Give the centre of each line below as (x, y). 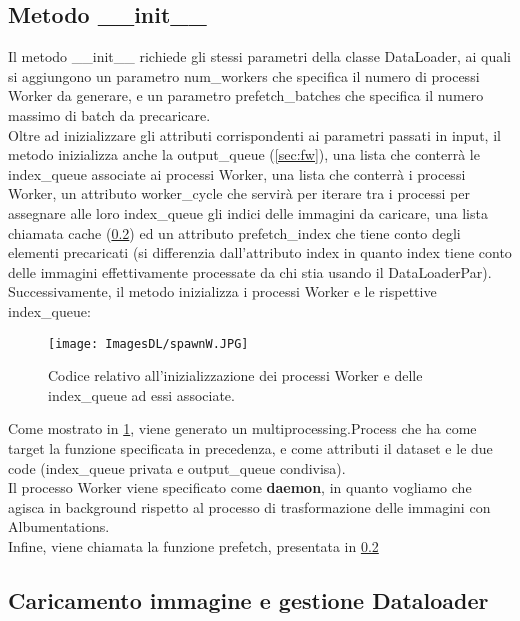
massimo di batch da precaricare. (109, 114)
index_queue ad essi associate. (141, 394)
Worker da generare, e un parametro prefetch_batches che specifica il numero (246, 95)
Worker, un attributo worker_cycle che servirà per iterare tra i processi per (239, 193)
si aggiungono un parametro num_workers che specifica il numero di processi (244, 75)
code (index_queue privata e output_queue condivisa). (177, 467)
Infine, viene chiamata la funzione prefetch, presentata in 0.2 (193, 545)
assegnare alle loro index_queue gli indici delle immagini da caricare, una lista (248, 212)
